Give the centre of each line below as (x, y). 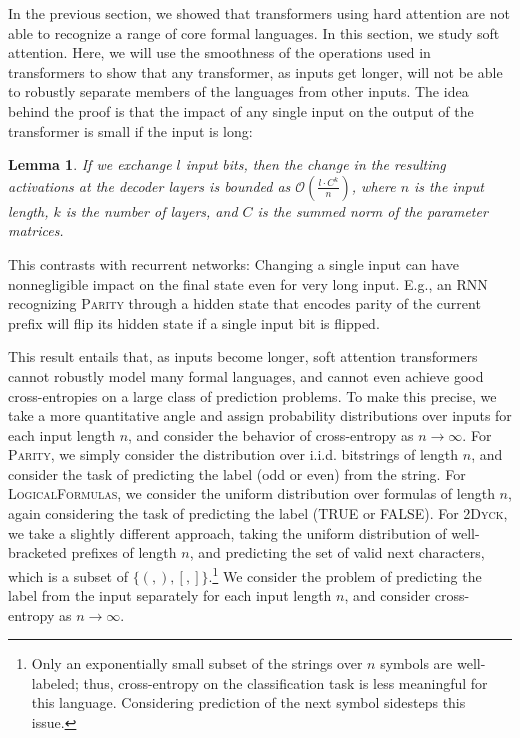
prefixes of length (124, 552)
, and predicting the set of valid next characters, (337, 552)
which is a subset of (68, 575)
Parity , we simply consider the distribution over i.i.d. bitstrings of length (233, 454)
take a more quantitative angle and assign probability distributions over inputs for (260, 415)
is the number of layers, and (151, 210)
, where (373, 185)
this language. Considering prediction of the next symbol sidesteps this (248, 702)
